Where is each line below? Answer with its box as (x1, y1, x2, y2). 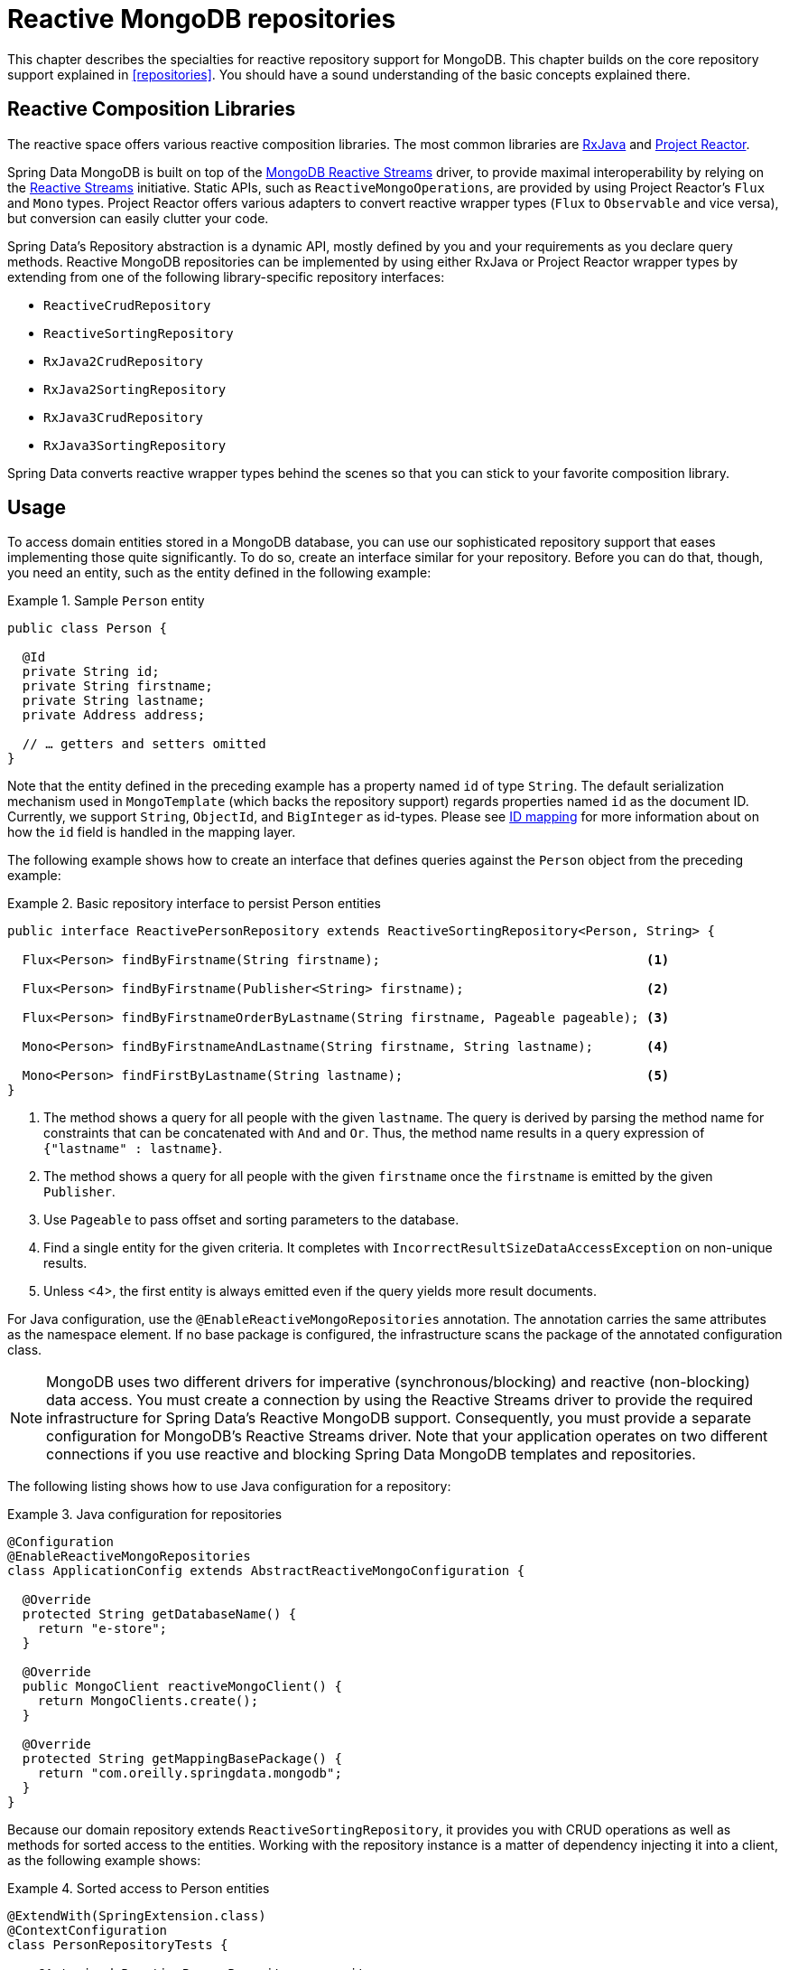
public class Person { (7, 621, 168, 636)
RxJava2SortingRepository (43, 381, 227, 397)
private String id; (22, 664, 160, 680)
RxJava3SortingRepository (43, 437, 227, 453)
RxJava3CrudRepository (43, 409, 204, 425)
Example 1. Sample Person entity (7, 593, 205, 609)
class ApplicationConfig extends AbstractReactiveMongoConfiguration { (7, 1563, 525, 1579)
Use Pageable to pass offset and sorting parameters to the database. (43, 1212, 459, 1228)
